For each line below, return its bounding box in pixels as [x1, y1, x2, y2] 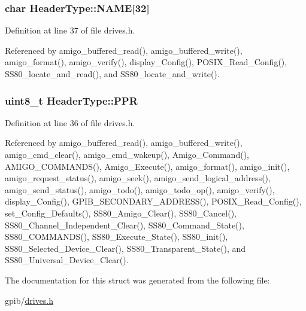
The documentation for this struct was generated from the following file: [5, 273, 270, 286]
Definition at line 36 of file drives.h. [5, 116, 135, 129]
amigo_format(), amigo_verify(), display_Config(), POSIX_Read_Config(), [5, 56, 287, 68]
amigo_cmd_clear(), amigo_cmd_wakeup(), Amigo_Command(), [5, 148, 249, 160]
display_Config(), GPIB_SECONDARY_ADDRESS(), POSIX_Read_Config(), [5, 195, 302, 208]
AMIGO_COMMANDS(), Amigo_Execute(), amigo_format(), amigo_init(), [5, 160, 290, 172]
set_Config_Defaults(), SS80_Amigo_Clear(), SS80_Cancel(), [5, 206, 237, 219]
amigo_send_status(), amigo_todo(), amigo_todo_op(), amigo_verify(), [5, 183, 275, 196]
